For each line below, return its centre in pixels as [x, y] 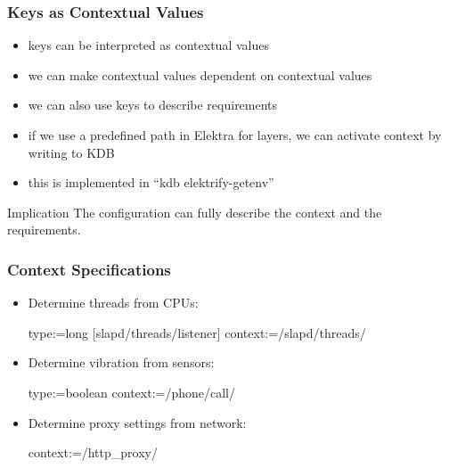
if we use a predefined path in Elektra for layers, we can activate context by [235, 135]
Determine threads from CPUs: [113, 303]
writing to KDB [71, 152]
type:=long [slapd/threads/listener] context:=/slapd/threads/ [197, 332]
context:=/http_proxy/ [93, 452]
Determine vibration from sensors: [121, 362]
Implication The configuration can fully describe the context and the [195, 212]
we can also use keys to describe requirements [153, 105]
